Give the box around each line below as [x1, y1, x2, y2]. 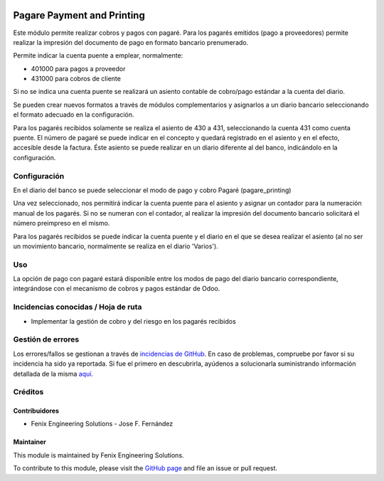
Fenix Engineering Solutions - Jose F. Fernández [31, 420, 174, 428]
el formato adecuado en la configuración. [13, 110, 134, 119]
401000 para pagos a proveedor [31, 64, 126, 73]
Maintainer [13, 438, 46, 446]
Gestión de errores [13, 334, 80, 344]
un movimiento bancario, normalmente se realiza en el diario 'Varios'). [13, 242, 218, 250]
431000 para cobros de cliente [31, 75, 121, 83]
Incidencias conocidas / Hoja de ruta [13, 302, 142, 312]
